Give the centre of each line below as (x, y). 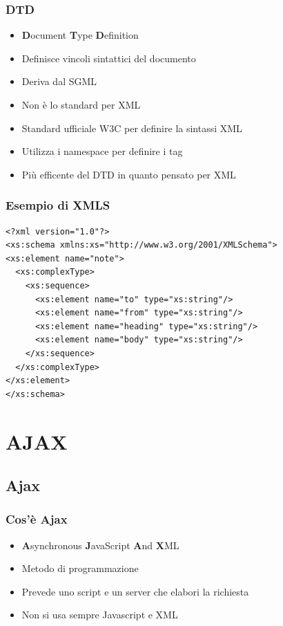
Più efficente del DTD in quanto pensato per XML (129, 174)
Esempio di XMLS (58, 205)
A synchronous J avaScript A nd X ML (100, 545)
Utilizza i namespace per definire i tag (102, 151)
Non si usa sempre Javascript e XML (100, 615)
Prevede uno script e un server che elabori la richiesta (135, 591)
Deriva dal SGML (59, 81)
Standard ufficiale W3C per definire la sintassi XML (132, 128)
